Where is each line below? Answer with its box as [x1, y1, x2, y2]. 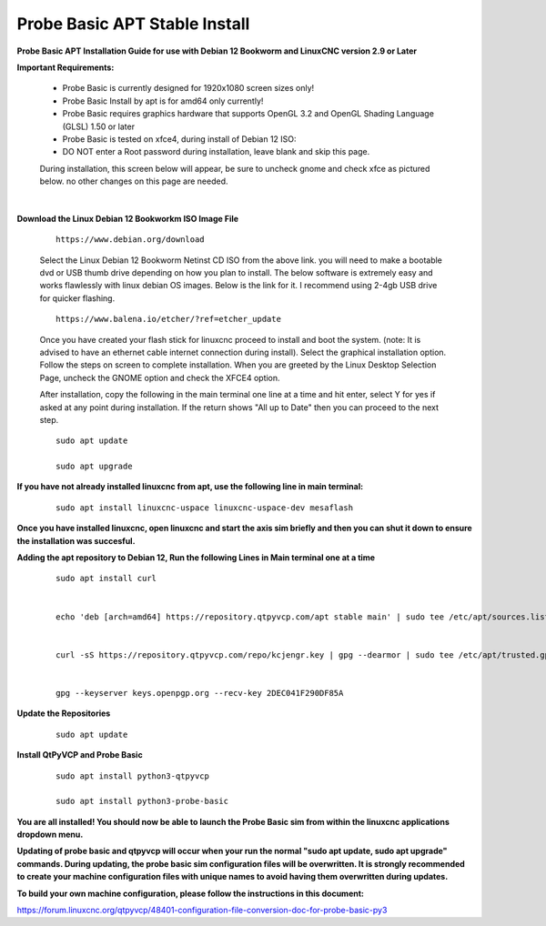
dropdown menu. [16, 829, 84, 840]
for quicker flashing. [39, 292, 116, 304]
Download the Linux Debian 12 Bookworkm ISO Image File [16, 213, 239, 224]
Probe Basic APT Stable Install [16, 14, 250, 34]
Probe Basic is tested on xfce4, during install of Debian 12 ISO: [62, 133, 297, 145]
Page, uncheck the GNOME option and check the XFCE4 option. [39, 372, 281, 383]
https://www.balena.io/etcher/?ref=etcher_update [56, 314, 282, 325]
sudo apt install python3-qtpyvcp [56, 770, 209, 781]
